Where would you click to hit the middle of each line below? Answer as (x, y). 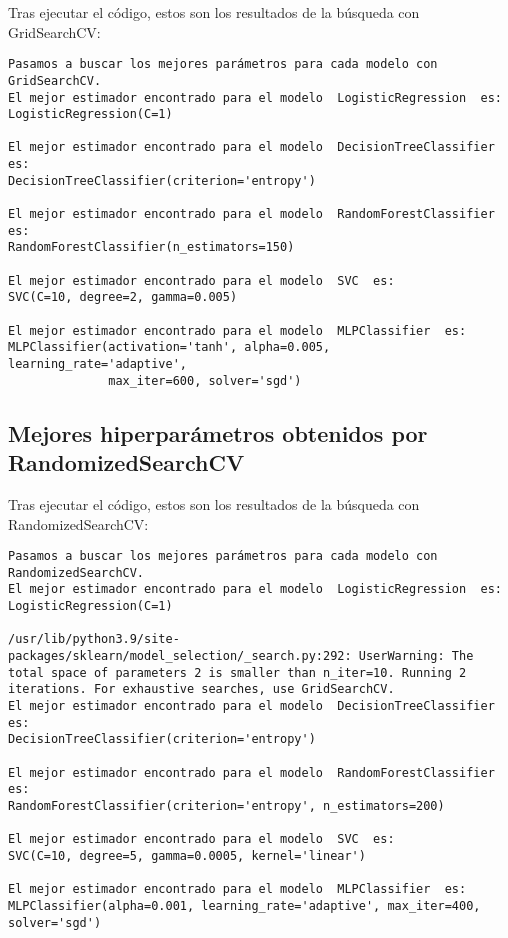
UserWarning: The (416, 656)
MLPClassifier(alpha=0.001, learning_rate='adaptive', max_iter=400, (244, 905)
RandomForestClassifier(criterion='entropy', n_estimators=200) (226, 805)
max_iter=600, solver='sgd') (205, 380)
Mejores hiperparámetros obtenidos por (218, 432)
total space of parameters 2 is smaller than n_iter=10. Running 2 (237, 672)
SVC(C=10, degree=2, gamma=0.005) (123, 297)
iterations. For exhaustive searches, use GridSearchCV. (201, 689)
